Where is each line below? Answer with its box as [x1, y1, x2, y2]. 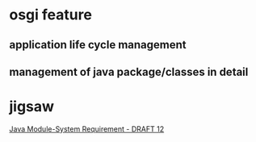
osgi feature [9, 6, 92, 24]
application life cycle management [9, 38, 187, 52]
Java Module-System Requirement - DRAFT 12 [9, 123, 165, 134]
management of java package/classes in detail [9, 65, 249, 78]
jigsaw [9, 98, 55, 116]
